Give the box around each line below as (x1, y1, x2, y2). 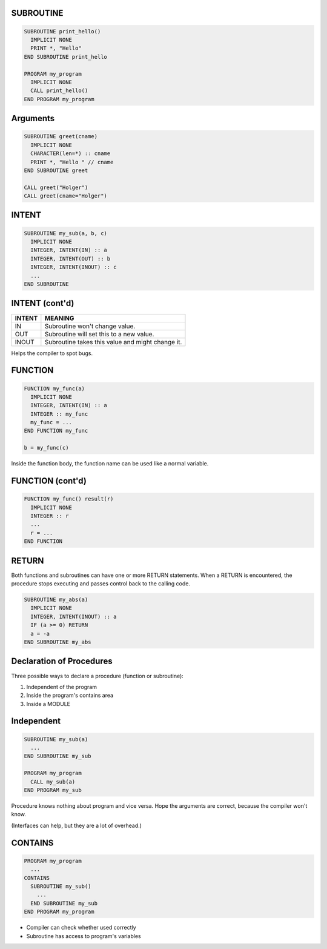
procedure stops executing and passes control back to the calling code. (11, 580, 191, 587)
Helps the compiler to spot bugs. (11, 349, 93, 357)
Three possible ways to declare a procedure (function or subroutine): (11, 672, 184, 679)
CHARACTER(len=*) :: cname (30, 150, 111, 157)
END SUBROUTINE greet (24, 167, 88, 174)
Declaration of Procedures (11, 656, 113, 667)
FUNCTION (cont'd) (11, 476, 87, 486)
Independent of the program (26, 683, 97, 690)
